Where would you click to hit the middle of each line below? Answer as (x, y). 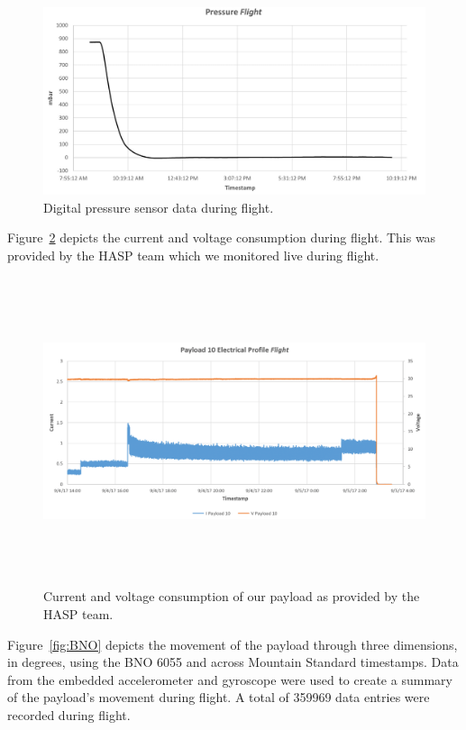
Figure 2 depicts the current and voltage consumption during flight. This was (222, 237)
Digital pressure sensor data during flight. (159, 207)
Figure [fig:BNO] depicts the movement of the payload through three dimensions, (233, 644)
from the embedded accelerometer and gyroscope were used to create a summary (230, 679)
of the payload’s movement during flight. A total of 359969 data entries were (219, 697)
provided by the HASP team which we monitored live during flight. (193, 255)
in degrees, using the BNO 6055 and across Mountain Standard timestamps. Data (233, 662)
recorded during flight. (69, 714)
